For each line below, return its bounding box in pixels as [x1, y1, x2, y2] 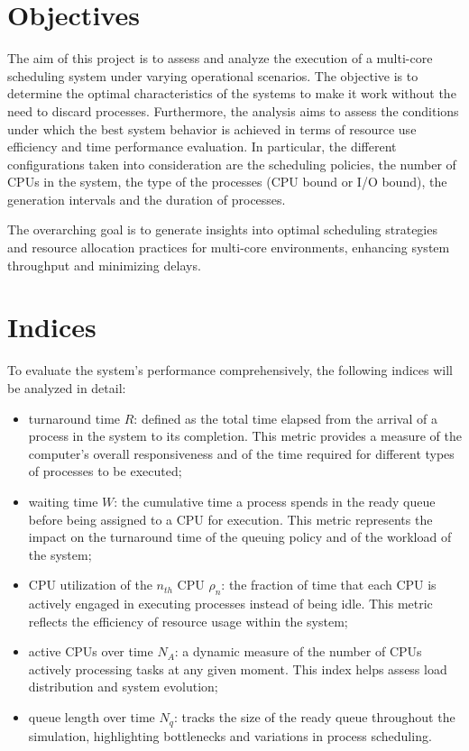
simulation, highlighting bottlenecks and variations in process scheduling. [28, 726, 432, 745]
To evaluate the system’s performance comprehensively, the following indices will [7, 361, 453, 380]
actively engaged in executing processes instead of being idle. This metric [28, 594, 433, 613]
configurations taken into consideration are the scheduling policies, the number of [7, 154, 456, 173]
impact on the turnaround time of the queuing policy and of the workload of [28, 527, 452, 546]
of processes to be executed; [28, 462, 182, 481]
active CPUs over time [28, 642, 153, 661]
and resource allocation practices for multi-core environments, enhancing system [7, 238, 450, 257]
